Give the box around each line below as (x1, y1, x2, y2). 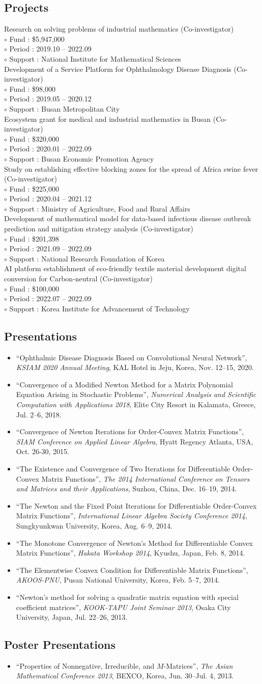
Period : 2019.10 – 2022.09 (9, 43, 92, 54)
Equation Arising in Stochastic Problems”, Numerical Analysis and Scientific (16, 389, 256, 400)
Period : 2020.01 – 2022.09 (9, 143, 92, 154)
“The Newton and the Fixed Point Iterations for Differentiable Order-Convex (16, 500, 257, 511)
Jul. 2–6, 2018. (16, 409, 62, 419)
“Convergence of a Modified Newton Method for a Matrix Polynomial (16, 379, 233, 389)
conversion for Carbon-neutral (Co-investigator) (4, 273, 153, 284)
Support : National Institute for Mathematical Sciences (9, 53, 181, 64)
